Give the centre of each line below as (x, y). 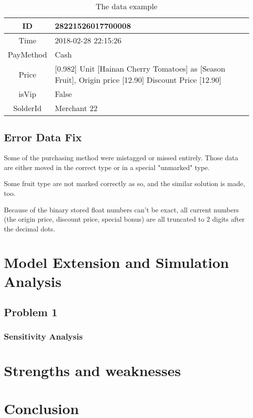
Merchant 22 (76, 108)
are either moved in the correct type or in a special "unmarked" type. (107, 167)
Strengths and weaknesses (92, 370)
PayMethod (27, 54)
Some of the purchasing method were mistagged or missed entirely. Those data (121, 158)
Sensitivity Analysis (43, 336)
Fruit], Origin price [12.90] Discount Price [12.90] (138, 80)
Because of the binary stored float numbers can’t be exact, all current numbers (121, 209)
